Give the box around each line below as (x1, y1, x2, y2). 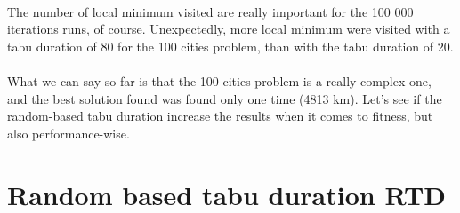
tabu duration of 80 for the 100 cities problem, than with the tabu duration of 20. (7, 36, 454, 55)
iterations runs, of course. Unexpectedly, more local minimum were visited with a (7, 20, 450, 38)
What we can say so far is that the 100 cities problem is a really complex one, (7, 71, 432, 90)
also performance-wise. (7, 123, 130, 142)
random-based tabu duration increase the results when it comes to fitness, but (7, 106, 433, 125)
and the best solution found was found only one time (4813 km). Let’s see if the (7, 89, 442, 107)
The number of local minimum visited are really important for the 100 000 (7, 2, 414, 20)
